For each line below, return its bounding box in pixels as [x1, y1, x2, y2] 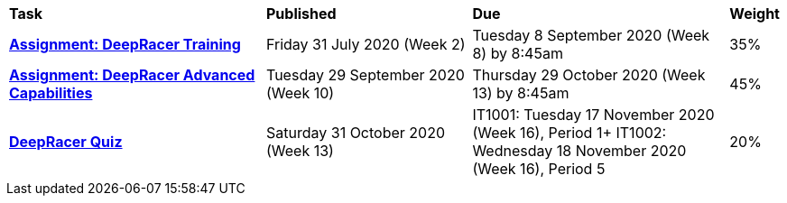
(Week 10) [266, 84, 335, 102]
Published [266, 5, 337, 23]
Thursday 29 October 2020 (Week [472, 66, 706, 84]
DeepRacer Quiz [9, 133, 123, 151]
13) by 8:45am [472, 84, 569, 102]
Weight [729, 5, 780, 23]
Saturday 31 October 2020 [266, 124, 446, 142]
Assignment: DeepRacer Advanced [9, 66, 255, 84]
